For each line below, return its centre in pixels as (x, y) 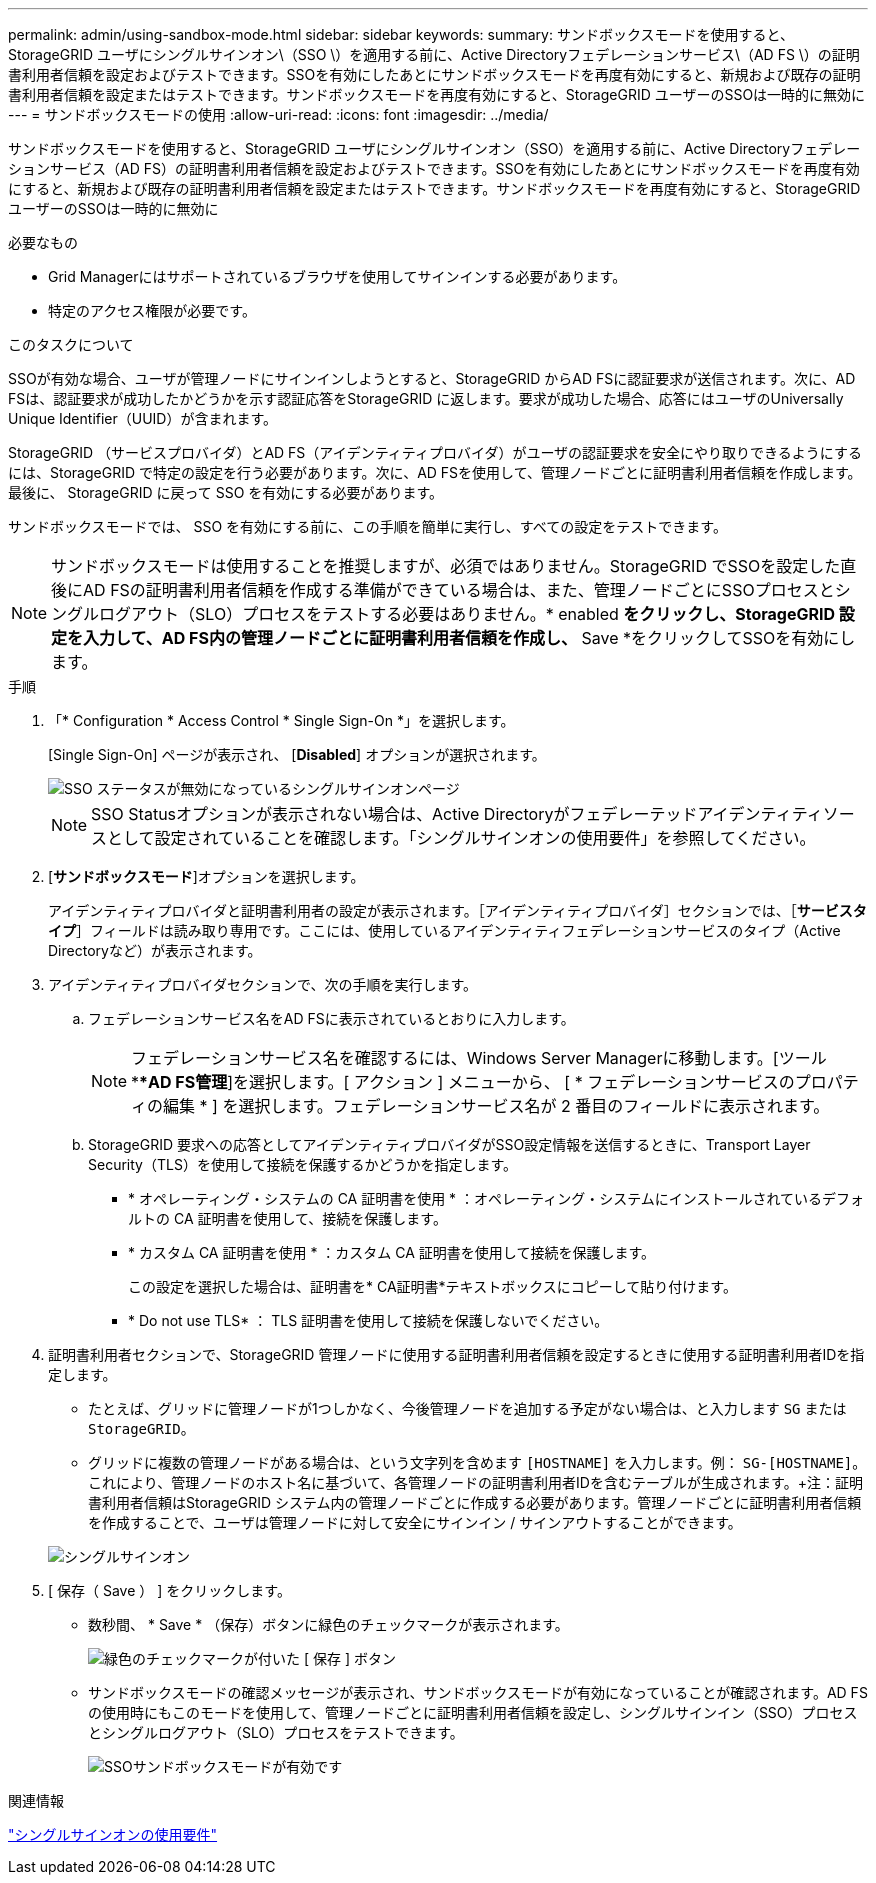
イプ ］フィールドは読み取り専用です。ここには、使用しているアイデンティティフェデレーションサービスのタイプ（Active (444, 930)
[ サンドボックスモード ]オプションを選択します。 (206, 876)
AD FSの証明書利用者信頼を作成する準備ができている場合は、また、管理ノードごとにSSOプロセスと (459, 590)
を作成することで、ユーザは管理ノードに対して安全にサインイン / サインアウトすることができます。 (415, 1522)
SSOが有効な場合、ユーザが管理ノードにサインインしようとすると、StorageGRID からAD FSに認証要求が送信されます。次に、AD (432, 378)
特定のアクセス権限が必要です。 (152, 310)
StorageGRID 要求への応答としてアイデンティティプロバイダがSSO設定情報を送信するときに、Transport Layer (449, 1144)
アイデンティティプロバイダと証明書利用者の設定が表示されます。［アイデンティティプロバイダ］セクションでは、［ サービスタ (457, 910)
